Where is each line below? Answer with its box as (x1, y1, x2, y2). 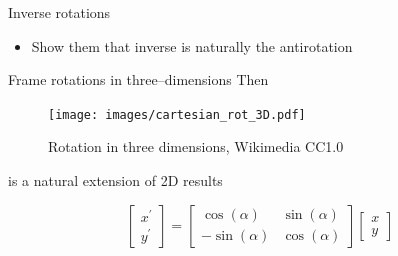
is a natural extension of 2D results (8, 170, 223, 191)
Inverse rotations (8, 2, 111, 22)
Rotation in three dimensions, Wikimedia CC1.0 (48, 136, 344, 157)
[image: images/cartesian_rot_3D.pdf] (48, 107, 306, 122)
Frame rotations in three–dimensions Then (8, 69, 269, 90)
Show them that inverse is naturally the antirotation (31, 35, 353, 56)
